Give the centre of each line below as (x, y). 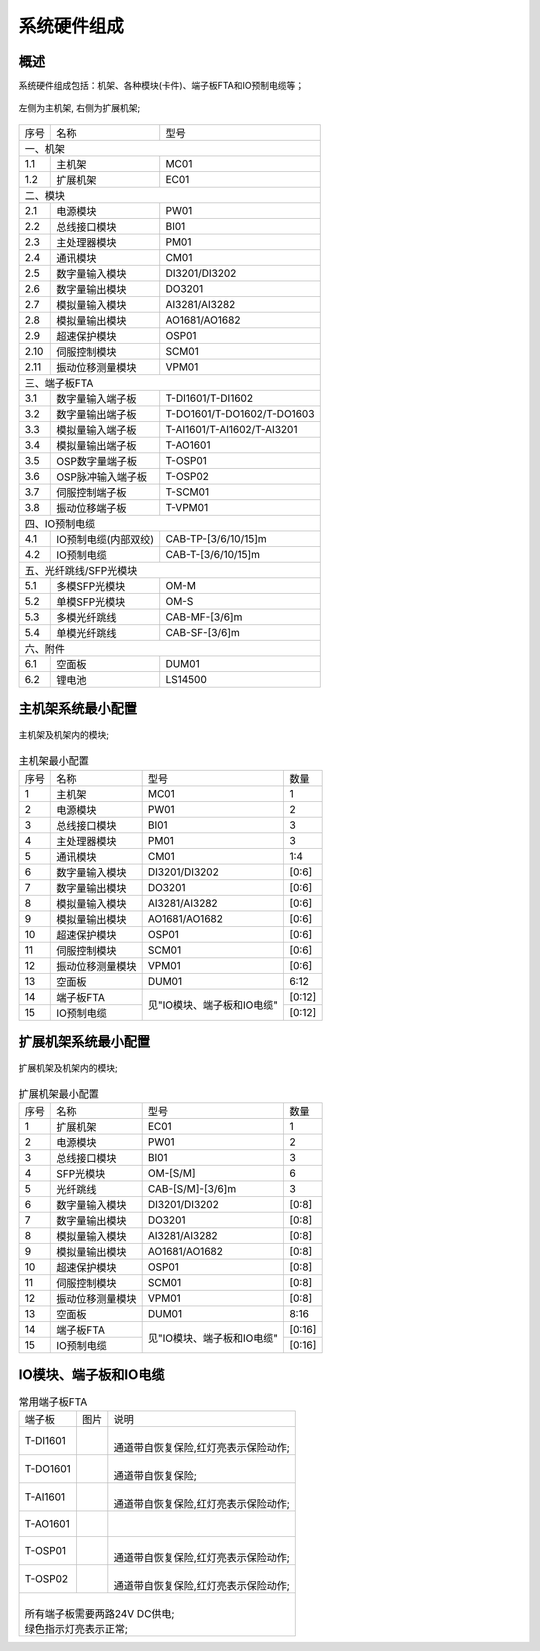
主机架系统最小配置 (77, 708)
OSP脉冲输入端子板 (101, 477)
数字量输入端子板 (96, 398)
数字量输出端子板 (96, 414)
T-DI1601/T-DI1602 (209, 398)
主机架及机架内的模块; (64, 734)
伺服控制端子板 (91, 492)
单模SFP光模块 (91, 602)
